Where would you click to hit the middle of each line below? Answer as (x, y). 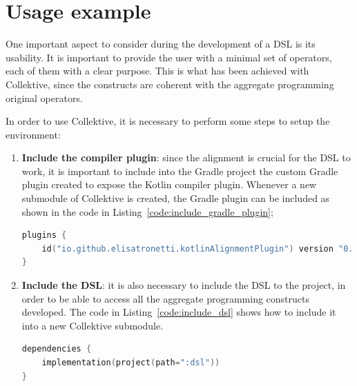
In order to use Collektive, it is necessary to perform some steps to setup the (168, 121)
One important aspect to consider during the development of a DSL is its (161, 44)
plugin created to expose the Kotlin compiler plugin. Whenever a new (169, 184)
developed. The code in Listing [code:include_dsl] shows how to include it (179, 312)
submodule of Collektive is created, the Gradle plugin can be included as (176, 198)
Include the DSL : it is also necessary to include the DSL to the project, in (184, 285)
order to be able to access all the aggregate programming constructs (166, 298)
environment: (33, 134)
